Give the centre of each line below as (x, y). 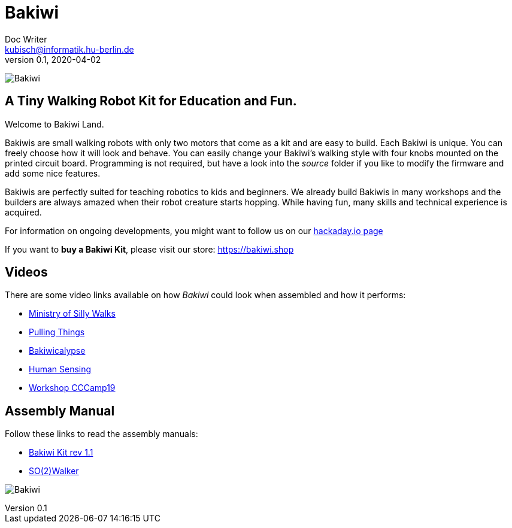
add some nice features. (53, 173)
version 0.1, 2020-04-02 (53, 59)
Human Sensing (60, 369)
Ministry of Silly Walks (72, 314)
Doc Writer (26, 39)
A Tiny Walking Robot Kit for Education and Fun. (151, 101)
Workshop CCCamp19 (72, 388)
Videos (26, 272)
